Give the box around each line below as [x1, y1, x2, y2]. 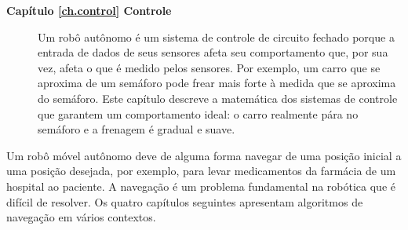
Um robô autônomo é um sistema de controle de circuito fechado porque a [38, 28, 395, 45]
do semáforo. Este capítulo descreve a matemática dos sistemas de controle [38, 89, 398, 106]
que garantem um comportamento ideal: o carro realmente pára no [38, 105, 359, 122]
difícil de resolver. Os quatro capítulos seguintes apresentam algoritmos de [6, 193, 363, 210]
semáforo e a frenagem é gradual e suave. [38, 121, 235, 137]
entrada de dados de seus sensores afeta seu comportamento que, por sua [38, 44, 388, 60]
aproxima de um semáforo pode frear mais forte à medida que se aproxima [38, 75, 396, 91]
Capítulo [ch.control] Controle [6, 2, 172, 18]
